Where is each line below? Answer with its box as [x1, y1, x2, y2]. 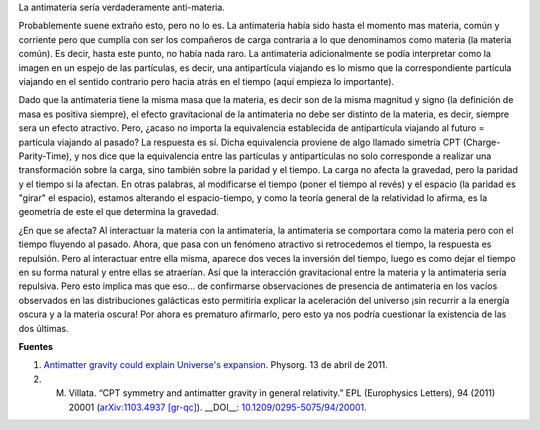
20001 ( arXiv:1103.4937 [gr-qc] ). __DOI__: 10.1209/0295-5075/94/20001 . [68, 401, 367, 413]
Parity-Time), [18, 150, 73, 162]
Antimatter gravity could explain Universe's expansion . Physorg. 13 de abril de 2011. [43, 359, 389, 371]
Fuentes [18, 340, 54, 352]
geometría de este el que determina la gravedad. [18, 206, 220, 218]
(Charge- [462, 136, 501, 148]
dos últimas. [18, 322, 69, 334]
